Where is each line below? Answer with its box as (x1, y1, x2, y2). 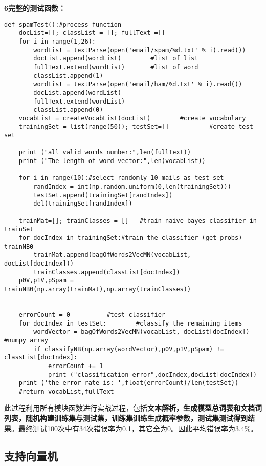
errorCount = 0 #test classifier (18, 311, 165, 318)
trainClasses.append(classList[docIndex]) (33, 268, 180, 276)
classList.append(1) (33, 72, 103, 79)
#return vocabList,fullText (18, 388, 114, 395)
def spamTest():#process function (4, 21, 122, 28)
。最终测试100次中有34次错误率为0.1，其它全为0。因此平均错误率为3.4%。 (11, 422, 258, 433)
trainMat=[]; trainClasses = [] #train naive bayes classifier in (18, 217, 257, 225)
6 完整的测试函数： (4, 3, 66, 13)
